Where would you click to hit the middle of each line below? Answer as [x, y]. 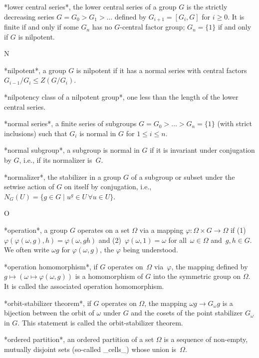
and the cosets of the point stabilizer [187, 313]
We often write [27, 250]
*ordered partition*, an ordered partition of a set [79, 339]
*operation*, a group [36, 230]
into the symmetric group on [197, 276]
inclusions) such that [36, 133]
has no [102, 27]
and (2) [110, 240]
